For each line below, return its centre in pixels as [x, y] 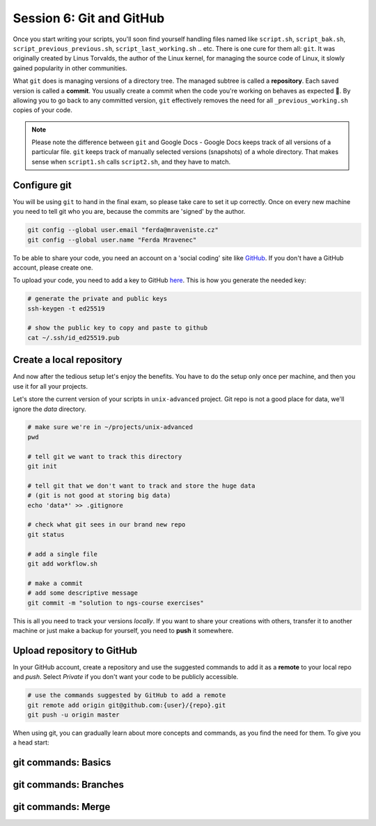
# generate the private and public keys [97, 299]
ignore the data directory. [49, 409]
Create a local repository [68, 360]
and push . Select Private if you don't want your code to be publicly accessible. [126, 677]
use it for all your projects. [50, 386]
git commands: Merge [62, 807]
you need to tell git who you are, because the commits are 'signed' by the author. [129, 212]
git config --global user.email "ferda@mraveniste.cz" [123, 230]
